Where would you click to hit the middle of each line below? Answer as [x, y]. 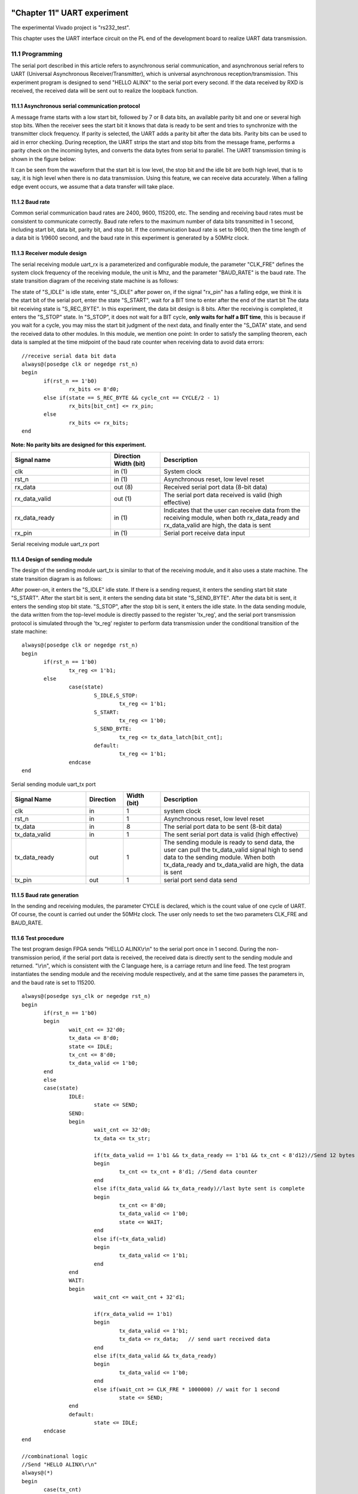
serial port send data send [200, 880]
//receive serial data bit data [69, 356]
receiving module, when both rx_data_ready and [232, 518]
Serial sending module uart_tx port [53, 784]
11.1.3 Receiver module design [49, 253]
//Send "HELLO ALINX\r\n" [60, 1465]
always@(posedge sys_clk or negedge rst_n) [86, 996]
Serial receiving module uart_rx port [55, 544]
